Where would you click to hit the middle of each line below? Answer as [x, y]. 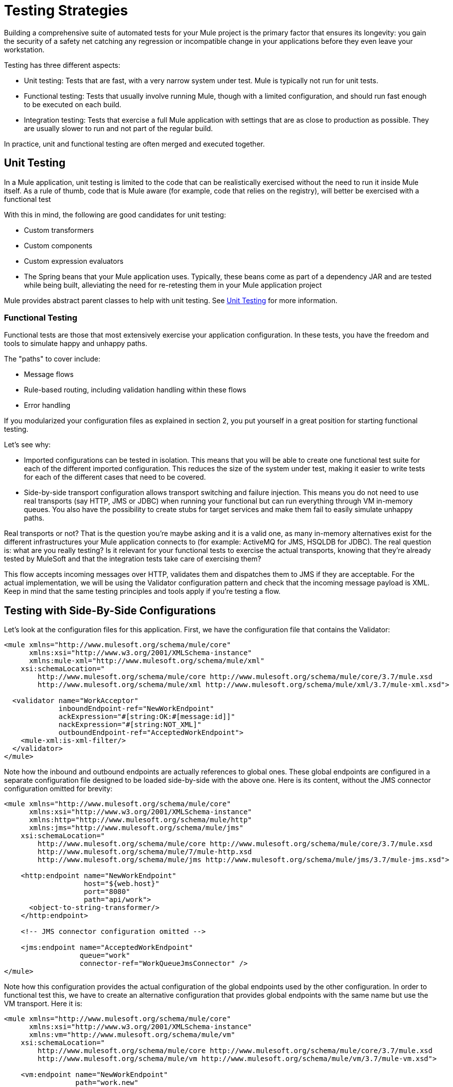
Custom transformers [59, 230]
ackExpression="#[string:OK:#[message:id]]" [147, 717]
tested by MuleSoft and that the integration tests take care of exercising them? [133, 559]
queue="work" [105, 956]
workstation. [24, 49]
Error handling [47, 405]
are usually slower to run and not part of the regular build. [119, 128]
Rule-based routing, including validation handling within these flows [135, 390]
